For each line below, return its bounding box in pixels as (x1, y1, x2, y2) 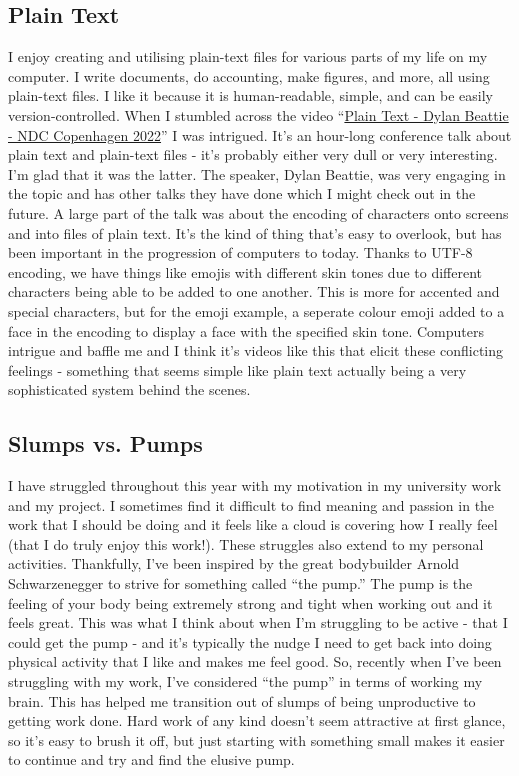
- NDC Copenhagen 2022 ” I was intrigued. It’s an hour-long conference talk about (8, 124, 512, 145)
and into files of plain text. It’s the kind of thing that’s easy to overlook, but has (8, 222, 502, 243)
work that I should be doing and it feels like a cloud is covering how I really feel (8, 514, 498, 535)
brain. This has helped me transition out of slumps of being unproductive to (8, 690, 476, 711)
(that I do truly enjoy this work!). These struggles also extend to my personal (8, 533, 484, 554)
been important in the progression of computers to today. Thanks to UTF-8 (8, 242, 473, 263)
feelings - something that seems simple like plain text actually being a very (8, 359, 467, 380)
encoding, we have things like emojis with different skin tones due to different (8, 261, 483, 282)
